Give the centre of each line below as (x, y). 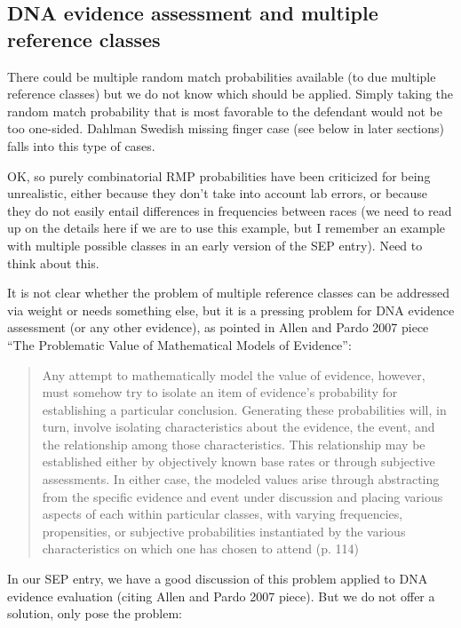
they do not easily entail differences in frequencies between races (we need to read (230, 210)
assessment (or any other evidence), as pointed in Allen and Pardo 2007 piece (218, 327)
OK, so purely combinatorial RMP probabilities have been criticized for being (219, 175)
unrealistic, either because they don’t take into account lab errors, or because (218, 193)
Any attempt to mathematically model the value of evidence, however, (234, 374)
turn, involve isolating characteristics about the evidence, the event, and (238, 427)
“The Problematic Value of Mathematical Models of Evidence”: (179, 344)
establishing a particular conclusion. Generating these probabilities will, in (244, 409)
